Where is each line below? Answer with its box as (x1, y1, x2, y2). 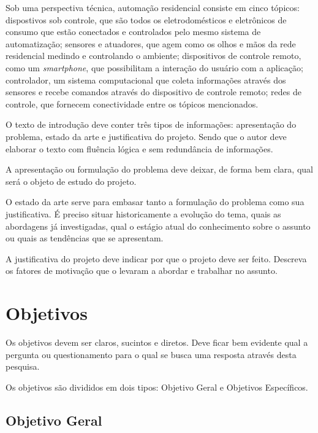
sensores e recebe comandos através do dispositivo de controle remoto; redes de (6, 85, 301, 98)
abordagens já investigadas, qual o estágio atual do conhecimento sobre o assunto (6, 219, 311, 232)
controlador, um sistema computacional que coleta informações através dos (6, 73, 286, 86)
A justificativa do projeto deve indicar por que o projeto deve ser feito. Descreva (6, 252, 307, 265)
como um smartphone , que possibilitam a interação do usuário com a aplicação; (6, 61, 303, 74)
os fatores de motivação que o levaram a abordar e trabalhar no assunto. (6, 264, 278, 277)
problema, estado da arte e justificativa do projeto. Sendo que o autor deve (6, 130, 287, 142)
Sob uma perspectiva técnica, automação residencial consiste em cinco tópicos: (6, 1, 300, 14)
